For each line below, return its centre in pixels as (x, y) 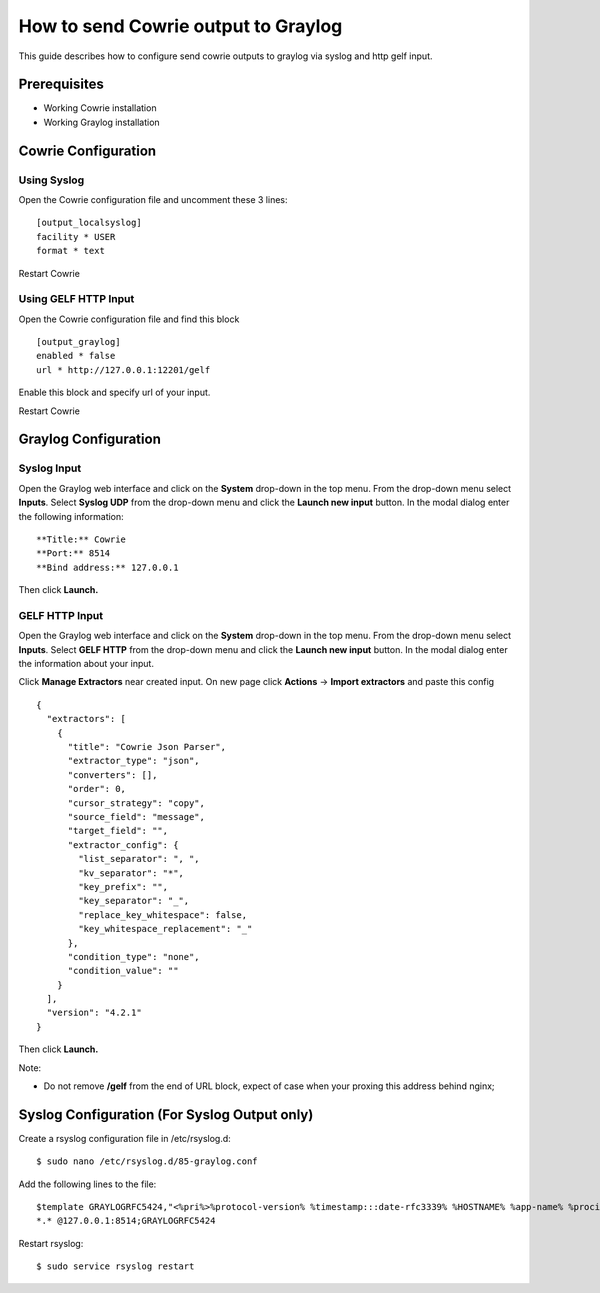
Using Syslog (51, 180)
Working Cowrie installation (100, 108)
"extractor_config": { (123, 844)
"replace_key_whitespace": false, (163, 914)
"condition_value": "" (123, 971)
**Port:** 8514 (73, 553)
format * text (70, 251)
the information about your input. (86, 664)
